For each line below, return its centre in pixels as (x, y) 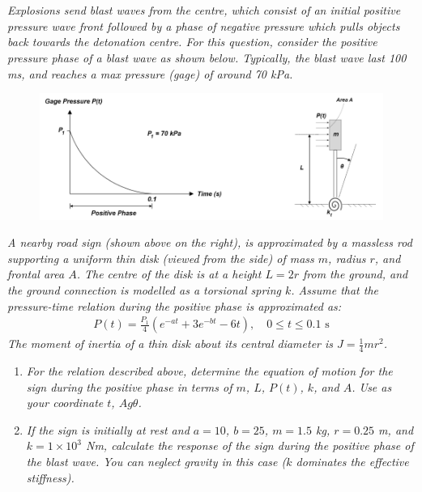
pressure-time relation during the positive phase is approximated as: (175, 305)
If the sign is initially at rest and (108, 429)
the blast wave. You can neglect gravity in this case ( (156, 461)
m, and (396, 429)
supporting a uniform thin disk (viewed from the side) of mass (161, 258)
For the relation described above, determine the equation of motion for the (209, 370)
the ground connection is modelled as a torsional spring (144, 289)
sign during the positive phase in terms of (129, 386)
